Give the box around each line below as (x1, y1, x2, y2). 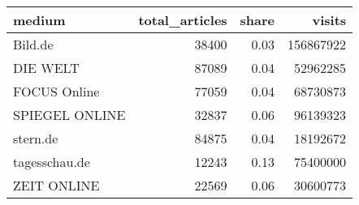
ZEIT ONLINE (13, 176, 100, 194)
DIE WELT (13, 58, 80, 77)
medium (13, 11, 66, 29)
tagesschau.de (13, 152, 90, 171)
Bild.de (13, 35, 54, 53)
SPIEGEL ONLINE (13, 105, 126, 124)
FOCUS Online (13, 82, 100, 100)
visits (312, 11, 347, 29)
